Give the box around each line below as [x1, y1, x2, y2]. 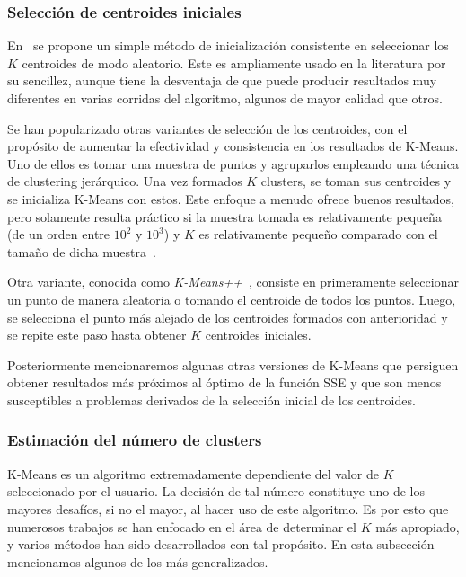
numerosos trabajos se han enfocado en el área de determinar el [7, 517, 356, 536]
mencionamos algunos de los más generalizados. [7, 552, 268, 571]
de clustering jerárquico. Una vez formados [7, 172, 242, 191]
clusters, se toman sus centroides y [260, 172, 452, 191]
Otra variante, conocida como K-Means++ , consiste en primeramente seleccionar [7, 272, 459, 291]
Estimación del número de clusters [7, 429, 262, 451]
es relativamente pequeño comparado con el [198, 225, 438, 244]
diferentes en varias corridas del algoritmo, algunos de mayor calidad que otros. [7, 89, 443, 107]
